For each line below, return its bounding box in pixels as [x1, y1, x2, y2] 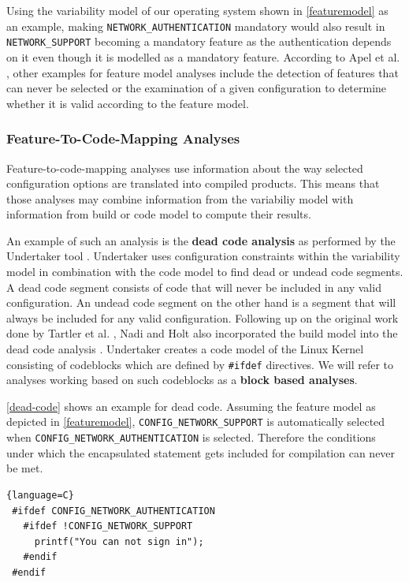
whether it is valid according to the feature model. [6, 95, 249, 111]
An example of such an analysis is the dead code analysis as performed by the [6, 232, 396, 248]
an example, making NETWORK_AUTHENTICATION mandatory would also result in [6, 17, 385, 34]
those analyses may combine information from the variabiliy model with [6, 190, 354, 207]
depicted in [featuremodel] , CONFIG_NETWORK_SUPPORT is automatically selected [6, 413, 385, 430]
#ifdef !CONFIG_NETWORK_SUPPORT [23, 520, 193, 532]
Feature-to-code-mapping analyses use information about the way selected [6, 159, 363, 176]
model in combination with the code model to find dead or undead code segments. [6, 263, 403, 280]
